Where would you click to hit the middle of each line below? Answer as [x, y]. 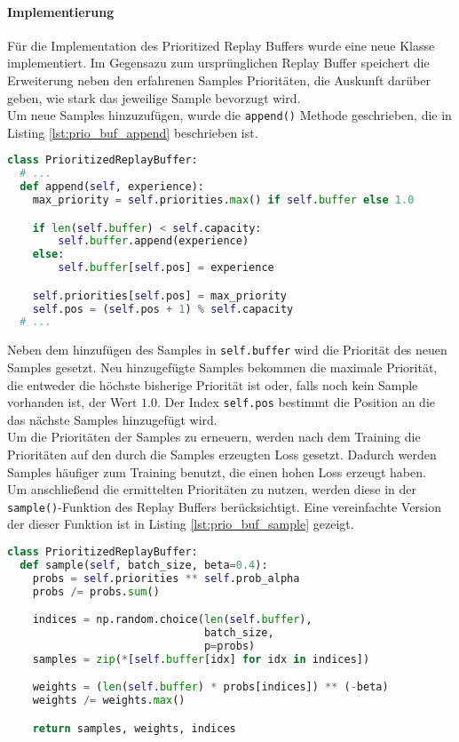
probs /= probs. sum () [96, 591]
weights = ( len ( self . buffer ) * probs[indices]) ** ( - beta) [210, 687]
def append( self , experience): [112, 187]
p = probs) [229, 646]
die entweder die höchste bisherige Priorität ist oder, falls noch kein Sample [213, 384]
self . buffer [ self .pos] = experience [166, 268]
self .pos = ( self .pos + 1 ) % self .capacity [163, 309]
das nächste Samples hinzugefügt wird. [112, 419]
